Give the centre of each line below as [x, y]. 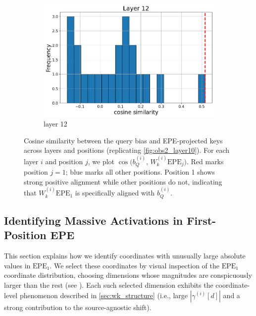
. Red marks [205, 161]
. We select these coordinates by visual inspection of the [134, 265]
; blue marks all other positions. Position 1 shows [140, 172]
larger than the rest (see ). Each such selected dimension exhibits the [109, 285]
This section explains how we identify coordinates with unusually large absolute [125, 256]
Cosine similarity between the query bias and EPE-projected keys [123, 140]
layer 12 [55, 124]
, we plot [101, 161]
